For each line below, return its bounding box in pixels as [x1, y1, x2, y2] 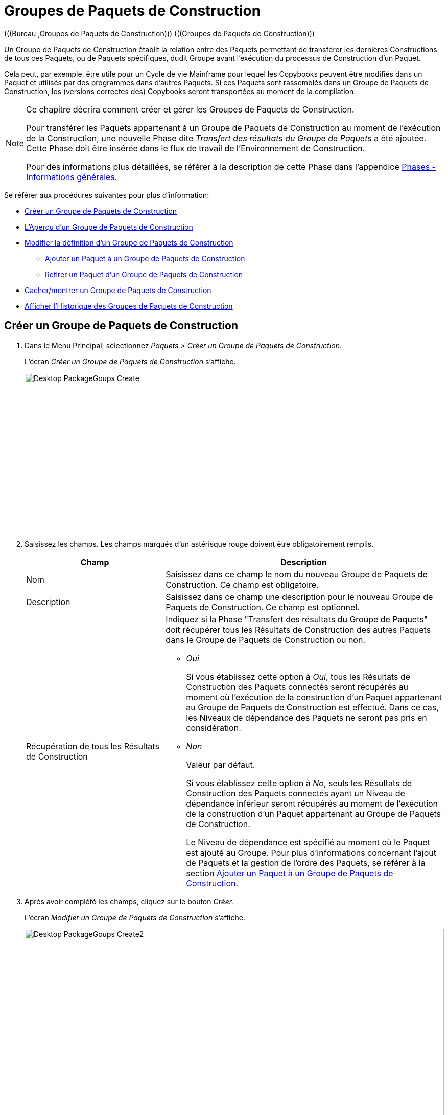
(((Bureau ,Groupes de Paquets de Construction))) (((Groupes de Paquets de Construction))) [4, 29, 315, 38]
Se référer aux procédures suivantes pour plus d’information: [4, 190, 209, 199]
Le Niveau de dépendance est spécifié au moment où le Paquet [186, 837, 430, 848]
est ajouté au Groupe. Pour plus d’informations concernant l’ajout [186, 847, 436, 858]
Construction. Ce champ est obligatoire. [166, 579, 319, 590]
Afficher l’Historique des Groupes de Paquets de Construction [25, 301, 233, 310]
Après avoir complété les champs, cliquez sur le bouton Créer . [25, 897, 234, 906]
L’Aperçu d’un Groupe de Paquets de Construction [25, 222, 193, 231]
